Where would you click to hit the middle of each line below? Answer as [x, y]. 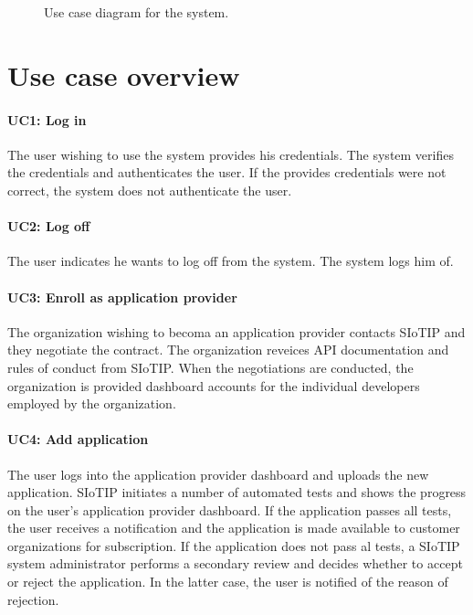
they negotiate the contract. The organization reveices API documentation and [228, 350]
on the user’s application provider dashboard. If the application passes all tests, [230, 509]
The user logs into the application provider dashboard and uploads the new [218, 474]
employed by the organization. [92, 403]
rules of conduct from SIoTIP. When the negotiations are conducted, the [210, 367]
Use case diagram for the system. [137, 12]
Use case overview [124, 74]
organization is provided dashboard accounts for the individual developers [214, 385]
